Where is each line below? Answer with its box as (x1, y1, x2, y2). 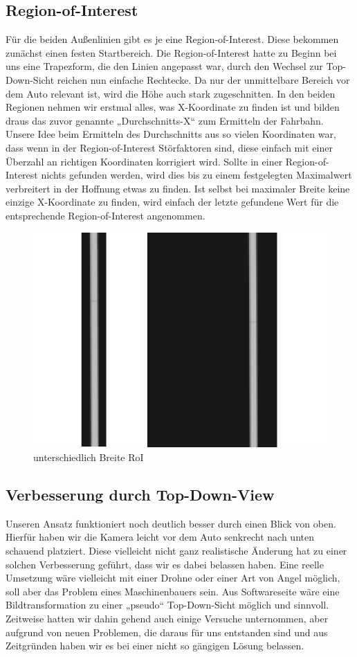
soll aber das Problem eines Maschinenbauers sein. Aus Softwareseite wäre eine (6, 584, 340, 598)
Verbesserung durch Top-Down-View (6, 484, 275, 505)
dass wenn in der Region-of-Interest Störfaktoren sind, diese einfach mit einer (6, 140, 333, 154)
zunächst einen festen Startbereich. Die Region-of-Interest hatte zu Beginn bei (6, 45, 337, 60)
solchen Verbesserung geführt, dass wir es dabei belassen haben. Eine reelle (6, 557, 324, 571)
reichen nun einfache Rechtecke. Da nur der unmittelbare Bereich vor (57, 72, 350, 87)
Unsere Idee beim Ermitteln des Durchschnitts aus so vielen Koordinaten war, (6, 127, 336, 141)
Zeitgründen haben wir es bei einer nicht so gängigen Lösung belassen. (6, 638, 304, 653)
